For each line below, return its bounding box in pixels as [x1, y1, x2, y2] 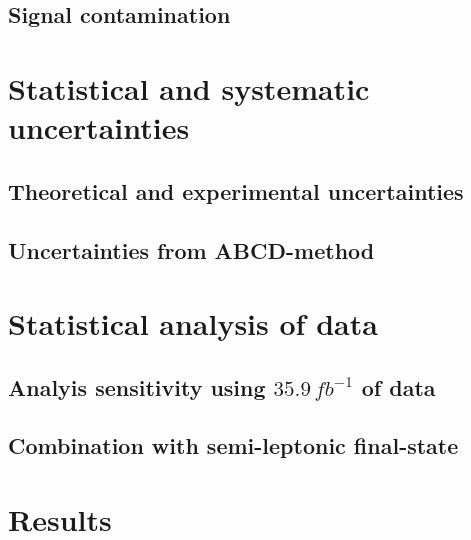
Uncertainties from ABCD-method [8, 234, 375, 265]
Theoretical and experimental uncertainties [8, 175, 464, 206]
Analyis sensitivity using [8, 371, 266, 402]
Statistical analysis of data [8, 303, 378, 344]
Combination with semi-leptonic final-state [8, 430, 459, 461]
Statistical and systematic [8, 67, 370, 108]
